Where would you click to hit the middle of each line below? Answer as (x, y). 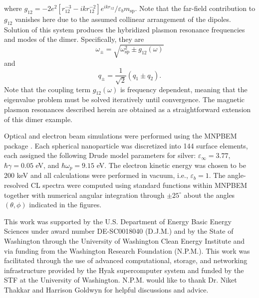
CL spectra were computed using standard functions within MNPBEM (139, 185)
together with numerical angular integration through (84, 195)
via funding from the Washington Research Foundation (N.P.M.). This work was (127, 250)
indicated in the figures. (65, 205)
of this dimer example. (38, 119)
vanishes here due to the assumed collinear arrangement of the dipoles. (123, 19)
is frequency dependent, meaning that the (184, 89)
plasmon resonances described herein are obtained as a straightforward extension (128, 109)
